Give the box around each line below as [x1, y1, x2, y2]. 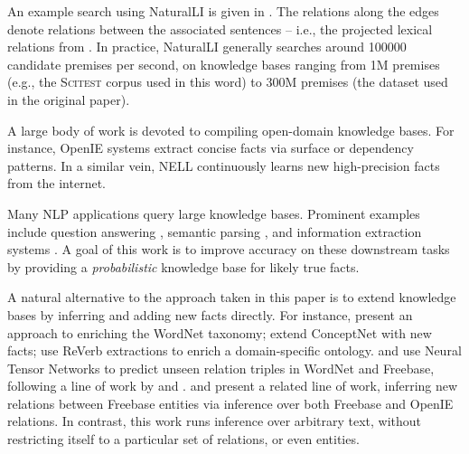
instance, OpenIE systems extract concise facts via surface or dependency [7, 138, 414, 157]
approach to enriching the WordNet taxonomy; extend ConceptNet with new [7, 323, 432, 342]
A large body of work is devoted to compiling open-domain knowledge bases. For [7, 120, 455, 139]
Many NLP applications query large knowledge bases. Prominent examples [7, 203, 420, 222]
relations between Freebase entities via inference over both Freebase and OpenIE [7, 393, 454, 412]
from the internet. [7, 174, 106, 193]
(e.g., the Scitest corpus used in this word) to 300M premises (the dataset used [7, 72, 448, 91]
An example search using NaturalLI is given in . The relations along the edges [7, 2, 439, 20]
